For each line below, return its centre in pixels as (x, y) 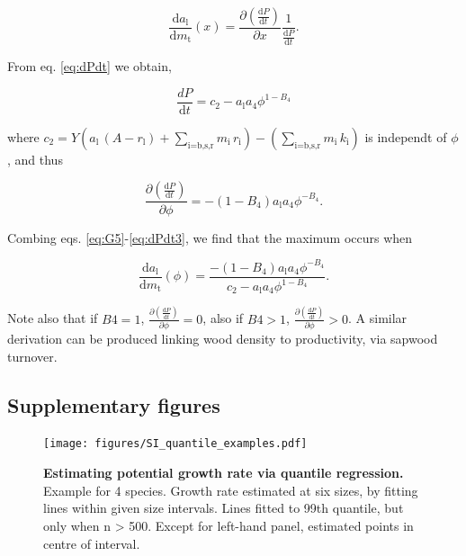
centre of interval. (92, 543)
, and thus (35, 159)
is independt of (406, 136)
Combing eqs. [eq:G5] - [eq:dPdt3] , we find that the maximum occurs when (210, 237)
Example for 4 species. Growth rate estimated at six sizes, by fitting (231, 490)
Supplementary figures (114, 404)
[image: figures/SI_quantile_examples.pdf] (175, 444)
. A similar (378, 318)
